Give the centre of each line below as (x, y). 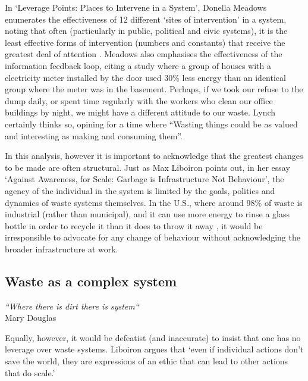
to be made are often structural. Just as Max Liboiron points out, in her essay (147, 167)
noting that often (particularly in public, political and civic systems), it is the (146, 31)
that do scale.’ (30, 372)
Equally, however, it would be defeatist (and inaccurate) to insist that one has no (153, 337)
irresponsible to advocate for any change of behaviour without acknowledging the (153, 237)
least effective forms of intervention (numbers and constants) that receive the (145, 42)
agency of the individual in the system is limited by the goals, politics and (140, 190)
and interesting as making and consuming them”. (94, 135)
